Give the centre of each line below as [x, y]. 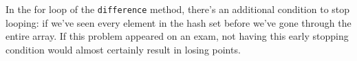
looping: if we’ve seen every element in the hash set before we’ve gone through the [178, 22]
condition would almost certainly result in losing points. [123, 49]
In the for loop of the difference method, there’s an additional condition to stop [178, 9]
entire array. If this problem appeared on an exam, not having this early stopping [177, 36]
